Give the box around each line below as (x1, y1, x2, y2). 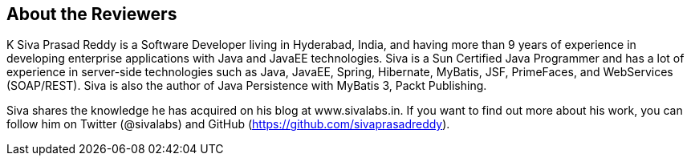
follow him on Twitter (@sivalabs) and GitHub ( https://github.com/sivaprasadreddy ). (6, 117, 450, 132)
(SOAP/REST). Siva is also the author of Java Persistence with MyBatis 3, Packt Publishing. (6, 79, 487, 93)
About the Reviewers (6, 4, 177, 24)
